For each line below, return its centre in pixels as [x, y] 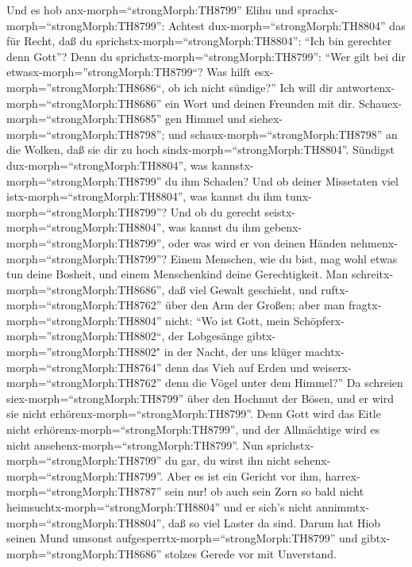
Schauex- [380, 103]
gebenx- [283, 227]
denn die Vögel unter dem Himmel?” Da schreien [284, 383]
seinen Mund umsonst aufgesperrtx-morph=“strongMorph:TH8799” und [182, 538]
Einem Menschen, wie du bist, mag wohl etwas [284, 258]
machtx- [325, 352]
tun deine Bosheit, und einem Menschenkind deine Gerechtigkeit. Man [177, 274]
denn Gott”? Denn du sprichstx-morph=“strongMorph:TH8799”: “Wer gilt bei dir [206, 56]
